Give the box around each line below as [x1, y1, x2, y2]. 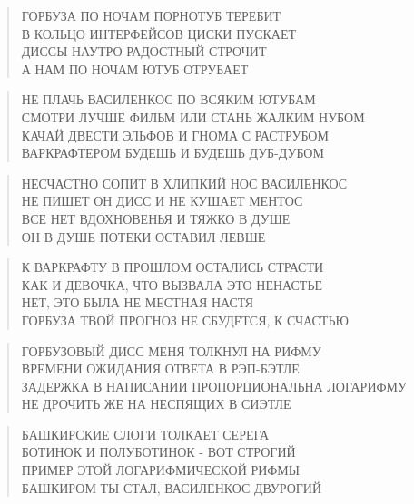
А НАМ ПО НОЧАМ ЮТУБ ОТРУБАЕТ [21, 59, 249, 78]
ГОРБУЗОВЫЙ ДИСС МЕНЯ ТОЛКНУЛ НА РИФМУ [21, 341, 321, 360]
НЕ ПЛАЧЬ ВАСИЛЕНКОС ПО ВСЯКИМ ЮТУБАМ [21, 90, 316, 109]
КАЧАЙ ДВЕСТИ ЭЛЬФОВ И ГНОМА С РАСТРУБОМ [21, 125, 329, 144]
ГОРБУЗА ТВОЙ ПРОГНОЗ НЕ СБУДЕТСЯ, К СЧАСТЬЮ [21, 310, 349, 329]
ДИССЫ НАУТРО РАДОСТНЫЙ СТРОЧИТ [21, 42, 267, 61]
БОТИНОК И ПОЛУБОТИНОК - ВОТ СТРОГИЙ [21, 442, 296, 461]
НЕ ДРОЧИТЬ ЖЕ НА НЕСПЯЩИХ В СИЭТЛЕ [21, 394, 291, 413]
